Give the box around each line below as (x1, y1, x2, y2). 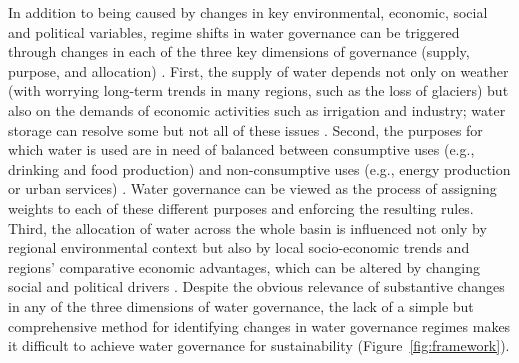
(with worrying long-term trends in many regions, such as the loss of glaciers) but (8, 80, 509, 101)
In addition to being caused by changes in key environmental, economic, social (8, 2, 488, 22)
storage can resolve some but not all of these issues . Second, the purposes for (8, 119, 483, 140)
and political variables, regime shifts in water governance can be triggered (8, 21, 460, 42)
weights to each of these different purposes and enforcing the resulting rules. (8, 197, 474, 218)
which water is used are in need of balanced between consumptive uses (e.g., (8, 139, 475, 160)
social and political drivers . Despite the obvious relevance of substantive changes (8, 276, 505, 297)
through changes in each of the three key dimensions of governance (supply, (8, 41, 470, 62)
